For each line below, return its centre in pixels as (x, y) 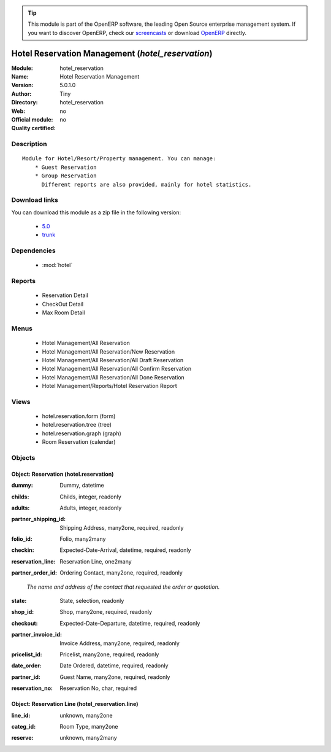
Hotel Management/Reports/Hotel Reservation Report (109, 386)
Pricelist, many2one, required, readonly (109, 654)
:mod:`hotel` (57, 265)
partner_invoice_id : (37, 635)
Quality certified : (34, 128)
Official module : (32, 120)
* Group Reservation (66, 176)
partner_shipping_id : (39, 519)
